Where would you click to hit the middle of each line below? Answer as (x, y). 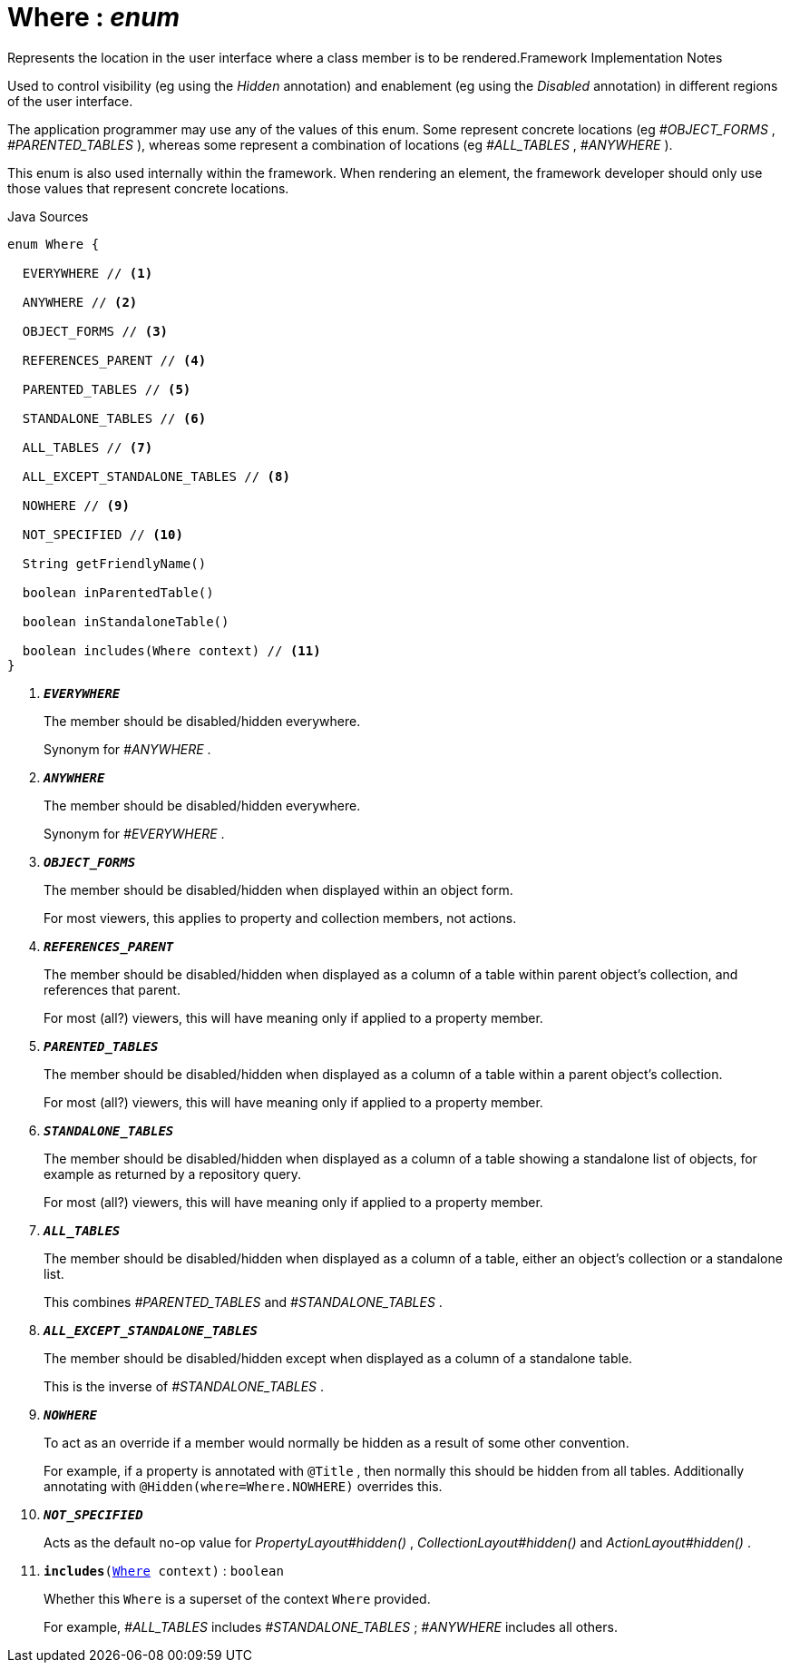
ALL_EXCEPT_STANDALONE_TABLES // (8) (156, 476)
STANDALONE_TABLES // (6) (114, 418)
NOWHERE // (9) (76, 505)
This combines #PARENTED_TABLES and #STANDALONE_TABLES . (243, 1302)
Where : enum (94, 17)
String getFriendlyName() (114, 563)
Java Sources (48, 216)
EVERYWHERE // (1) (88, 273)
